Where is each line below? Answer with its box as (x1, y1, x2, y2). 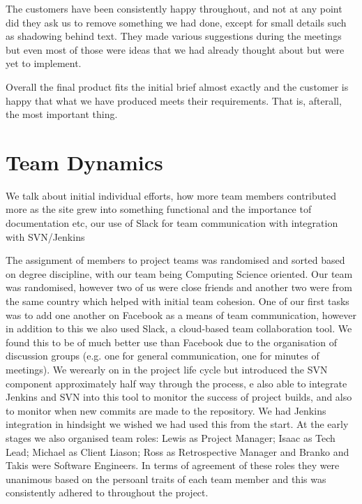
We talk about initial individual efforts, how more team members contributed (6, 188, 336, 202)
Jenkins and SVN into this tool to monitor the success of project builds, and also (6, 390, 352, 404)
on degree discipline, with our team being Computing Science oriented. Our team (6, 266, 353, 281)
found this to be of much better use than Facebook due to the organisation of (6, 334, 337, 349)
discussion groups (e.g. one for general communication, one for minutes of (6, 348, 319, 363)
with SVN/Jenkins (6, 229, 85, 244)
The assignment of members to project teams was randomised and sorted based (6, 253, 345, 267)
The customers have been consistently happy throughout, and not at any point (6, 1, 342, 15)
